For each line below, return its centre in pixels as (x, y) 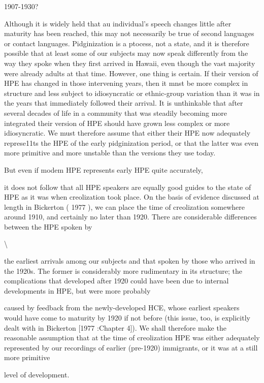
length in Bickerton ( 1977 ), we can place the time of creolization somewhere (124, 206)
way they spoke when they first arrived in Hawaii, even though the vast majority (130, 63)
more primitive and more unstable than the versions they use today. (110, 153)
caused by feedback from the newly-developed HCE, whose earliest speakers (122, 308)
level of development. (37, 374)
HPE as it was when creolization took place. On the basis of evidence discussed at (132, 197)
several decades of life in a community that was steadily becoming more (115, 113)
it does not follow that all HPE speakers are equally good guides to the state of (128, 187)
